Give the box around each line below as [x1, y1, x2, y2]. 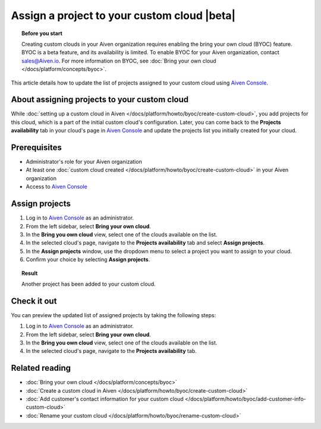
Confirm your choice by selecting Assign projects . [26, 256, 150, 263]
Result [21, 270, 38, 277]
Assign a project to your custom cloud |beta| [11, 9, 236, 22]
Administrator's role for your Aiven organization [26, 158, 142, 165]
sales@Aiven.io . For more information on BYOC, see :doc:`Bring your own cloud [21, 57, 216, 64]
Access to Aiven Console [26, 183, 87, 190]
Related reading [11, 363, 71, 373]
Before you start [21, 30, 62, 37]
